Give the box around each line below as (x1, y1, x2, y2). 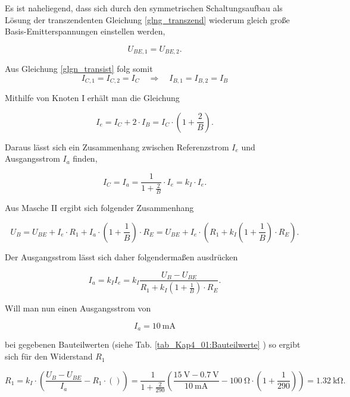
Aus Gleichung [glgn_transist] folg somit (5, 62, 153, 75)
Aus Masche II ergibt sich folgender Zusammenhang (5, 201, 194, 214)
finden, (73, 152, 98, 165)
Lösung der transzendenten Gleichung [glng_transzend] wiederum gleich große (5, 13, 290, 26)
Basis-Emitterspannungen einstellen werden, (5, 25, 165, 37)
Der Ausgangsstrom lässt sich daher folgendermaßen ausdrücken (5, 250, 238, 263)
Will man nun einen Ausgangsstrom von (5, 302, 151, 314)
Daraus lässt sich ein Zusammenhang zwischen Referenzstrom (5, 140, 229, 153)
